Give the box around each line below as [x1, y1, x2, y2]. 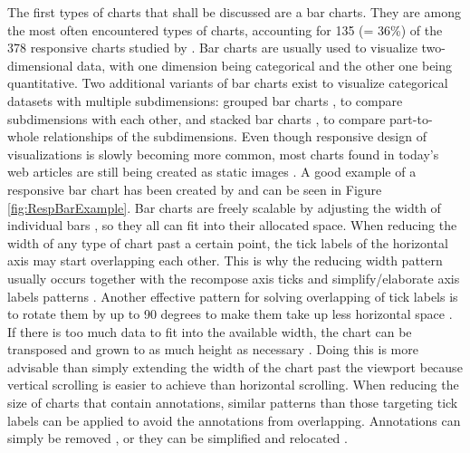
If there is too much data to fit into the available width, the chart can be [7, 322, 412, 341]
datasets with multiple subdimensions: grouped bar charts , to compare [7, 91, 403, 110]
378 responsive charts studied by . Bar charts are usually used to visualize [7, 38, 417, 57]
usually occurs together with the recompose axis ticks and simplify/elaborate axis [7, 268, 460, 287]
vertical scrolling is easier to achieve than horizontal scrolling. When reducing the [7, 375, 459, 394]
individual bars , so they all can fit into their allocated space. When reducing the [7, 216, 457, 235]
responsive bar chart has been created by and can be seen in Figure [7, 179, 382, 198]
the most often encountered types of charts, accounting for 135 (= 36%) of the [7, 20, 443, 39]
